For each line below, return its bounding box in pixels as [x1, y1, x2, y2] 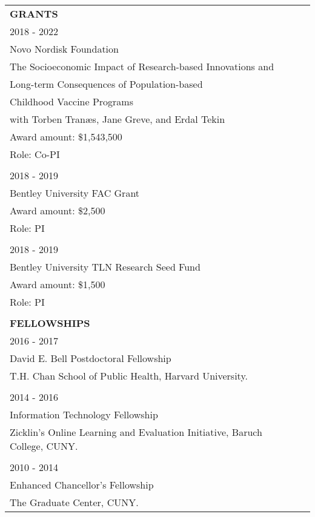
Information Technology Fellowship [10, 407, 158, 421]
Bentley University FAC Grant [10, 186, 140, 200]
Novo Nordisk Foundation [10, 42, 119, 56]
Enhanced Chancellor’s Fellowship [10, 478, 154, 492]
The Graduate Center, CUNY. [10, 495, 139, 509]
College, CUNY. [10, 439, 78, 453]
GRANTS [10, 7, 58, 21]
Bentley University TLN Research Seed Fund [10, 260, 201, 274]
